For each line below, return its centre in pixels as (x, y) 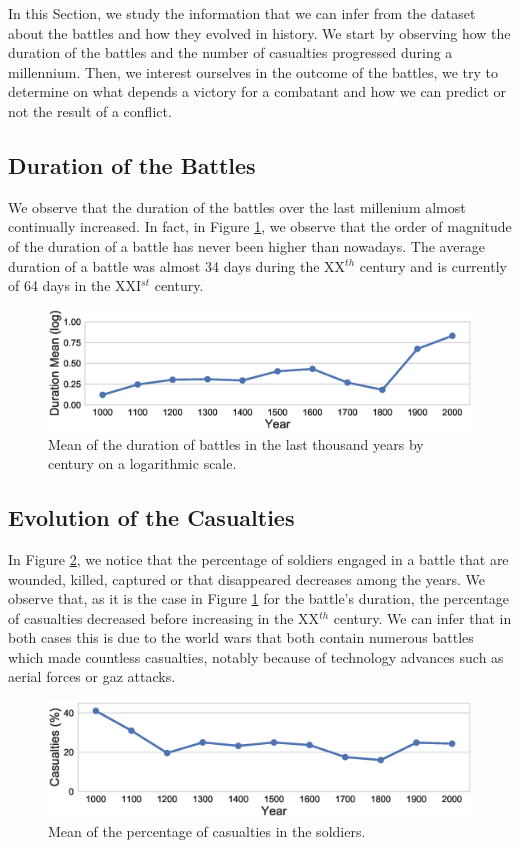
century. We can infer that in (422, 617)
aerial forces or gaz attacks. (92, 676)
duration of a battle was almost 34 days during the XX (177, 265)
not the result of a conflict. (90, 110)
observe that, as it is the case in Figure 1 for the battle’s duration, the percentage (258, 598)
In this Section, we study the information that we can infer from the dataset (242, 13)
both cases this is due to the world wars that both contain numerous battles (241, 637)
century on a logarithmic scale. (142, 463)
